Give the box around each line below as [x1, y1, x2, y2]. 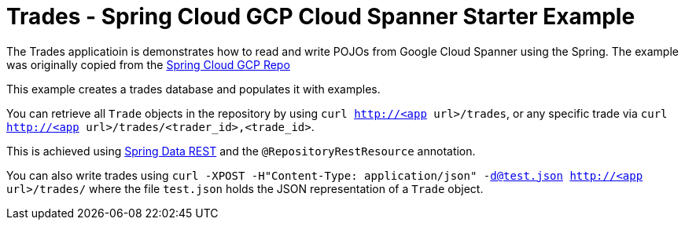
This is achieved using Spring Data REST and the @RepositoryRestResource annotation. [6, 144, 476, 158]
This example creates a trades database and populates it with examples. [6, 82, 381, 96]
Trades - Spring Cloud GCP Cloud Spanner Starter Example [6, 3, 635, 30]
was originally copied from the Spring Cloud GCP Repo [6, 57, 290, 71]
